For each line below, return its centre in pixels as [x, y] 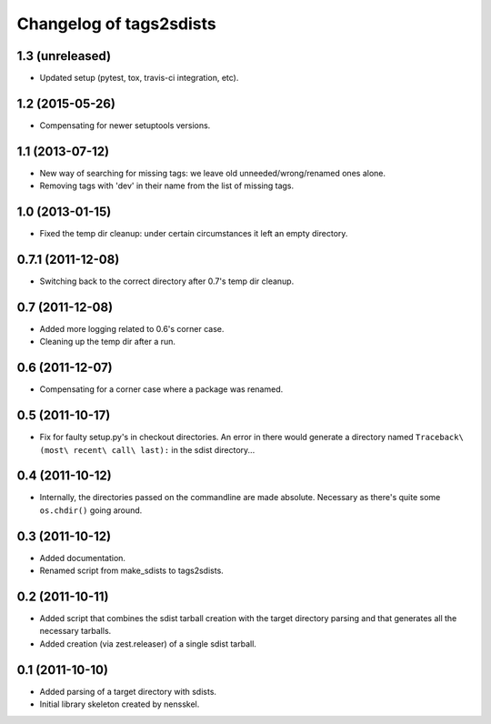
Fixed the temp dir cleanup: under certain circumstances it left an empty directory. [194, 234]
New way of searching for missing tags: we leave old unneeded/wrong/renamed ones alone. [213, 173]
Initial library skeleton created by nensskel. [120, 704]
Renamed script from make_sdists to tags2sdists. [132, 571]
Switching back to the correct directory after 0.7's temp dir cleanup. [167, 281]
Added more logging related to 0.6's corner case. [132, 328]
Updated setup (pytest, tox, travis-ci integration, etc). [139, 78]
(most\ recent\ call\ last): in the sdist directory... [147, 449]
